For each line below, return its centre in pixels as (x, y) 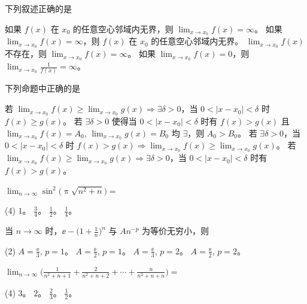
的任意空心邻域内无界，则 (123, 28)
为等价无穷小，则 (176, 231)
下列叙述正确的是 (38, 8)
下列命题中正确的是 (42, 88)
